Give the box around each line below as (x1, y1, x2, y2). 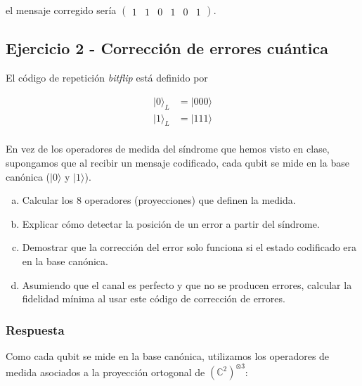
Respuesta (6, 321, 65, 338)
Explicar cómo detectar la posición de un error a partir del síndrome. (22, 216, 320, 231)
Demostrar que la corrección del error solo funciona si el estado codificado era (22, 240, 357, 255)
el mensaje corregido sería (6, 3, 117, 17)
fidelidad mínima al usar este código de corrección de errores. (22, 291, 285, 306)
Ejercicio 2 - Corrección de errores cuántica (6, 37, 329, 59)
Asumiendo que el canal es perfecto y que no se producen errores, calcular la (22, 277, 352, 292)
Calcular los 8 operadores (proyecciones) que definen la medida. (22, 193, 296, 207)
